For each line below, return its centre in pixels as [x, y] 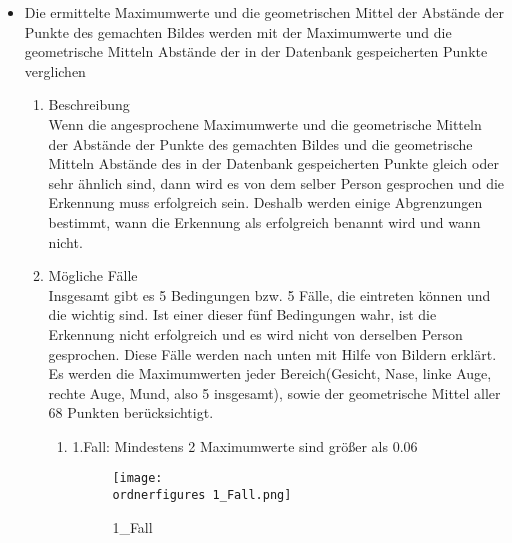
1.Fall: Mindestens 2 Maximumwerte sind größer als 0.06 [245, 445]
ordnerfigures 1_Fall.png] [202, 495]
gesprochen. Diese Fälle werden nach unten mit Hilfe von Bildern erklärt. [272, 353]
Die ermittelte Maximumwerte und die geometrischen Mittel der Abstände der [264, 12]
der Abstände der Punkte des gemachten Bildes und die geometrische [260, 143]
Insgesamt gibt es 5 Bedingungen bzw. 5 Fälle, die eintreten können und [269, 294]
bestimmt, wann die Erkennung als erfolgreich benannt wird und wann [264, 221]
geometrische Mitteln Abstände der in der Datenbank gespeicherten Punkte [256, 51]
